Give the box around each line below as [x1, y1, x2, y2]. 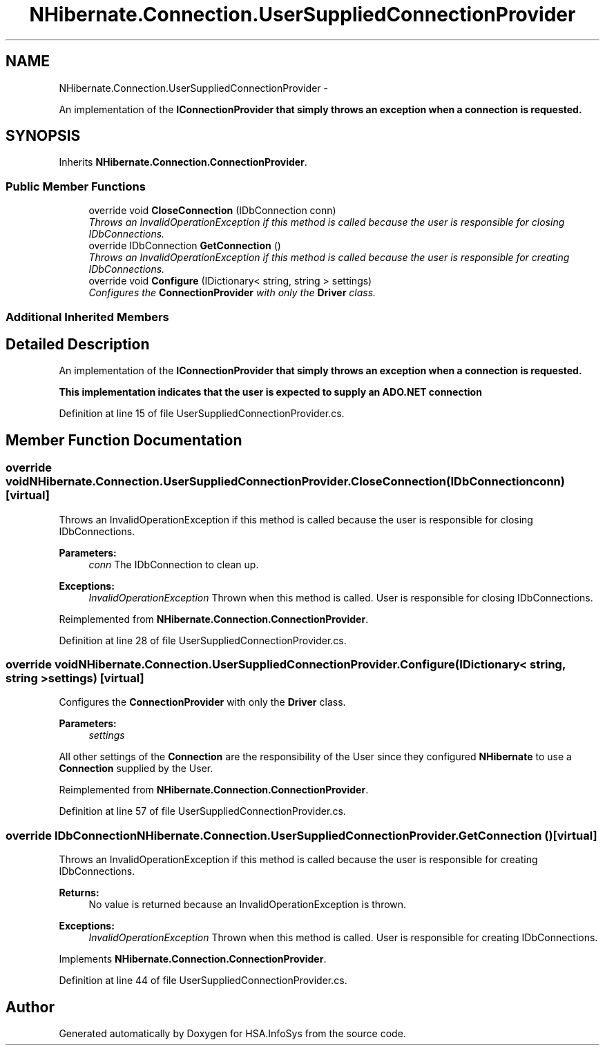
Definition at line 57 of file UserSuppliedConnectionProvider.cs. [59, 805, 346, 818]
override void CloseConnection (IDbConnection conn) [88, 204, 336, 217]
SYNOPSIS [6, 127, 81, 145]
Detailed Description [6, 335, 150, 353]
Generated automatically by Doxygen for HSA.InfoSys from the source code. [59, 1027, 406, 1039]
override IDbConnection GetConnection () [88, 240, 281, 252]
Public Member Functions [6, 179, 146, 193]
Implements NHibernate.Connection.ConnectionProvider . [59, 953, 327, 965]
